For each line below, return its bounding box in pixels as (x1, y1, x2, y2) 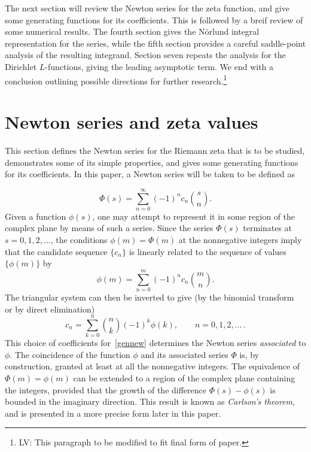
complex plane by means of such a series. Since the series (5, 222, 214, 234)
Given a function (5, 210, 66, 222)
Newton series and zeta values (5, 110, 258, 134)
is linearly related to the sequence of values (129, 245, 286, 257)
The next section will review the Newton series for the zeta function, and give (5, 2, 289, 14)
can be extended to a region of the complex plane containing (73, 372, 295, 384)
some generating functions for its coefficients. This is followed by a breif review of (5, 13, 303, 26)
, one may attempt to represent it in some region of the (92, 210, 295, 222)
